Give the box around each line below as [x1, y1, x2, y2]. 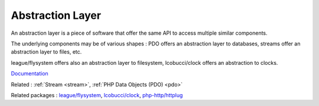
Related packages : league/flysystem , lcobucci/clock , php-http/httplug [11, 91, 183, 98]
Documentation [11, 70, 48, 77]
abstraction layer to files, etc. [11, 48, 82, 55]
